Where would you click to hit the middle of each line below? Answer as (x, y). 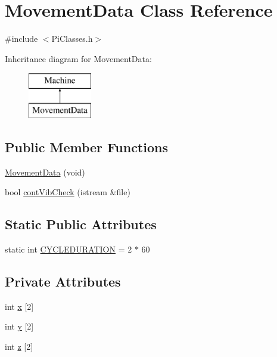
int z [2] (19, 347)
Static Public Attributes (81, 224)
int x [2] (19, 306)
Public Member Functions (86, 147)
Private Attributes (63, 281)
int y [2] (19, 326)
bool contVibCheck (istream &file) (68, 192)
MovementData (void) (45, 172)
